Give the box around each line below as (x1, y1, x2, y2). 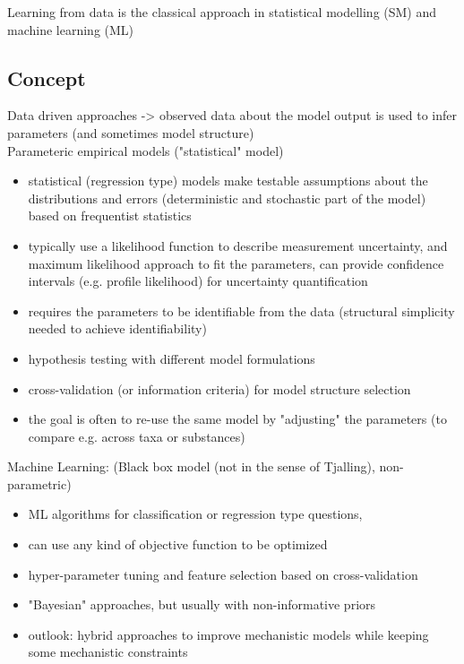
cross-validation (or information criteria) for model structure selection (28, 379, 411, 398)
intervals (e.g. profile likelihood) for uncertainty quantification (28, 272, 368, 290)
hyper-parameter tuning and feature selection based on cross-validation (28, 565, 418, 583)
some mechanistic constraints (28, 642, 188, 661)
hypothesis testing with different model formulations (28, 349, 315, 367)
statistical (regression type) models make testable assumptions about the (28, 171, 428, 190)
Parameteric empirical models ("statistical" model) (7, 141, 284, 160)
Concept (7, 64, 86, 91)
